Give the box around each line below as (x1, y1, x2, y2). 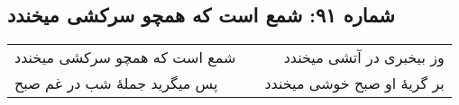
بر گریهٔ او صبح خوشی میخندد (264, 73, 445, 94)
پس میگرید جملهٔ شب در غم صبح (14, 73, 218, 94)
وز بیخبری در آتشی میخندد (283, 47, 445, 68)
